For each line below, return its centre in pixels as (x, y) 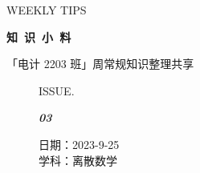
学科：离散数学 (78, 160)
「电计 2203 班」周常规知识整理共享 (100, 64)
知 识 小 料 (39, 36)
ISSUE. (57, 90)
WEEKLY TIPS (47, 10)
